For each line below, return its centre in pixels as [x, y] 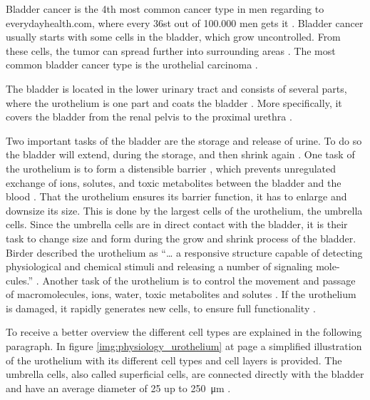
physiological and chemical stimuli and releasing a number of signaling [159, 266]
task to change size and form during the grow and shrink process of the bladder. [181, 238]
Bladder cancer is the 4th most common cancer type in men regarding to [165, 9]
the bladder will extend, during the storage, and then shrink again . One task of [180, 154]
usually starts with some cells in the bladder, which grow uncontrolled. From [173, 37]
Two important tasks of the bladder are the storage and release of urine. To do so [184, 140]
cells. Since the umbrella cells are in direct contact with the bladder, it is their [177, 224]
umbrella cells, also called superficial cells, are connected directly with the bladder [185, 374]
